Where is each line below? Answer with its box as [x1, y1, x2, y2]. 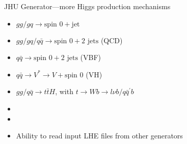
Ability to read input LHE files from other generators [16, 130, 183, 141]
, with [55, 86, 73, 97]
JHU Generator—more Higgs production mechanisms [4, 1, 171, 11]
